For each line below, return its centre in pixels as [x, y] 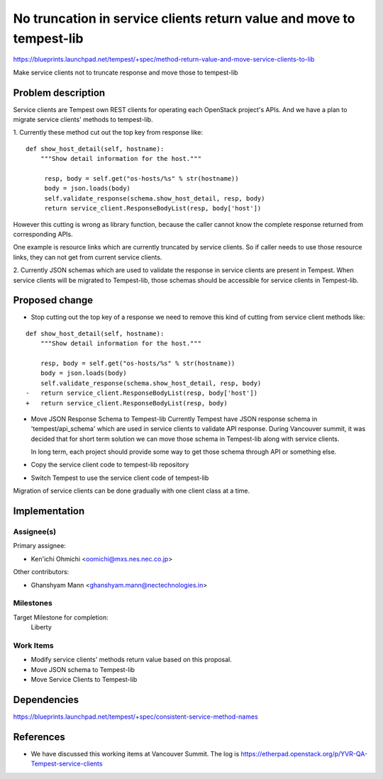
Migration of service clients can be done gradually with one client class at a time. [132, 491]
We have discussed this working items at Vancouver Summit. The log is [135, 753]
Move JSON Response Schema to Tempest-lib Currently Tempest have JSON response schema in [174, 419]
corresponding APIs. [43, 234]
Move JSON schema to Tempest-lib [83, 669]
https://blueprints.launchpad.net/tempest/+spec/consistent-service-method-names [135, 717]
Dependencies [46, 699]
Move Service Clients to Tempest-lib [84, 680]
